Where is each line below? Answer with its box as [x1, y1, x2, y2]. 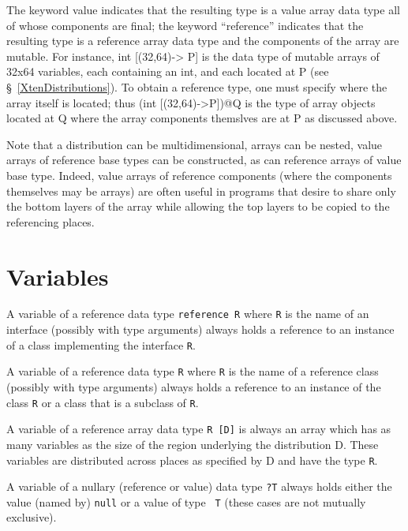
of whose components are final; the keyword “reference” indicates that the [6, 17, 364, 33]
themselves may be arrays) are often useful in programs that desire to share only [6, 182, 396, 199]
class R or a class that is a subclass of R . [6, 394, 199, 410]
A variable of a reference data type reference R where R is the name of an [6, 305, 369, 322]
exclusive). [6, 509, 57, 525]
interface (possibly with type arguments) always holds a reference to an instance [6, 321, 395, 338]
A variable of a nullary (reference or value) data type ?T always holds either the [6, 478, 392, 495]
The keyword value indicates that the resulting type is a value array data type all [6, 2, 400, 17]
